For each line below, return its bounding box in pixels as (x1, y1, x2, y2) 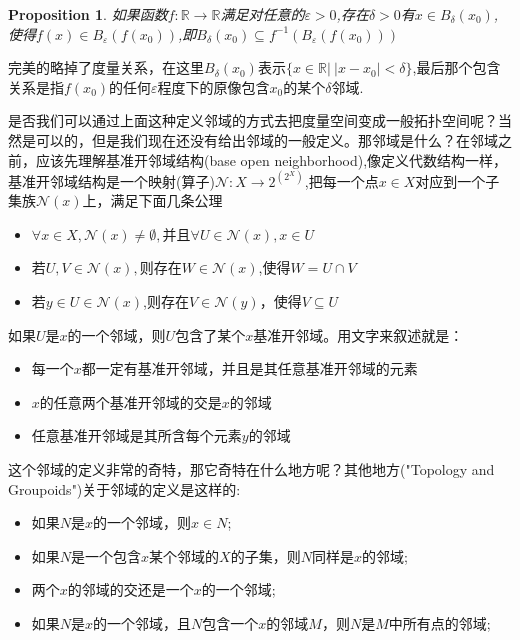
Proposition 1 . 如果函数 (8, 4, 168, 24)
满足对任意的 (220, 4, 305, 24)
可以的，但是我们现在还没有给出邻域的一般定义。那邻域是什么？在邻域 (35, 129, 498, 150)
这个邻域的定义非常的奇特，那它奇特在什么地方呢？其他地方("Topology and (8, 459, 495, 479)
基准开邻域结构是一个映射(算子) (8, 170, 215, 191)
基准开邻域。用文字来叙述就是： (253, 324, 464, 345)
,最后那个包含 (412, 57, 501, 78)
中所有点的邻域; (388, 612, 491, 633)
